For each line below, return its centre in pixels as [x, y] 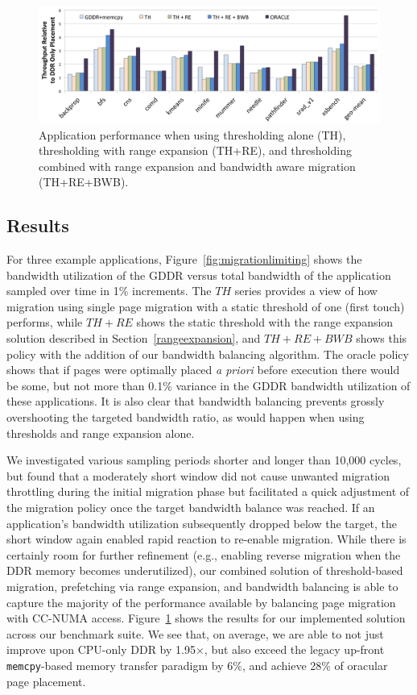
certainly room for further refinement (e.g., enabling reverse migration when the [204, 554]
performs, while [45, 322]
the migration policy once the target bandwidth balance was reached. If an [191, 507]
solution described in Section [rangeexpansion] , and [134, 338]
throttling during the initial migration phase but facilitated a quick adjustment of [208, 491]
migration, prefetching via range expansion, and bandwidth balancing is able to [202, 586]
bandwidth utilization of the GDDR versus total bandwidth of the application [199, 275]
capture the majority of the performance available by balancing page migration [201, 602]
